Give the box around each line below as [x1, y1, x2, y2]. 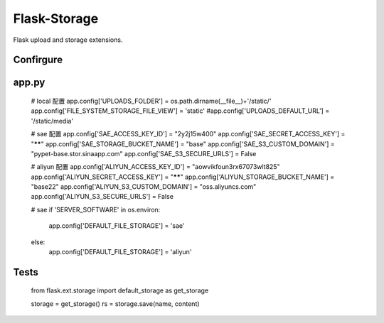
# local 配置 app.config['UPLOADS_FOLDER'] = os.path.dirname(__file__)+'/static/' [31, 97, 272, 105]
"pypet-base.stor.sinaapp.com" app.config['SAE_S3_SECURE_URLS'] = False [31, 149, 257, 158]
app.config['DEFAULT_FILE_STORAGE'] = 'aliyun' [48, 248, 192, 256]
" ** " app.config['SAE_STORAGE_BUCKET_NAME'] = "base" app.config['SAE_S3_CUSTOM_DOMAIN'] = [31, 139, 336, 148]
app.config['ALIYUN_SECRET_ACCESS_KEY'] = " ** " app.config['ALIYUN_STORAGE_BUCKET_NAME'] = [31, 173, 335, 181]
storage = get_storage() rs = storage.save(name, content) [31, 299, 200, 308]
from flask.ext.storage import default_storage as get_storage [31, 286, 209, 295]
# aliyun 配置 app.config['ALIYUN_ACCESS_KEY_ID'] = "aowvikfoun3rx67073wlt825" [31, 163, 280, 171]
